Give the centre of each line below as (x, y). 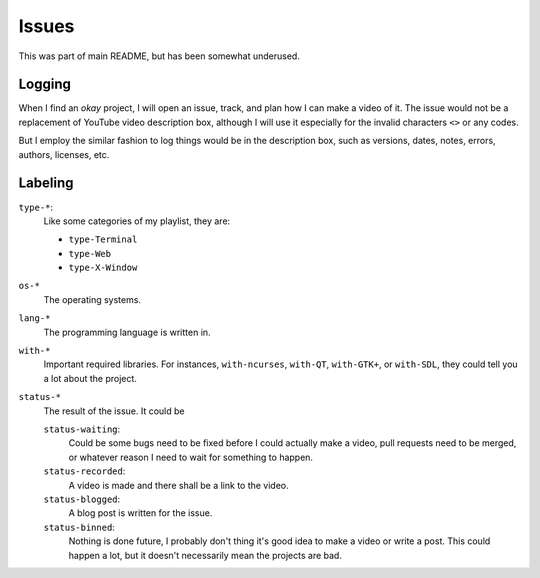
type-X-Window (103, 268)
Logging (45, 84)
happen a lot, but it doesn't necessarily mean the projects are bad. (205, 555)
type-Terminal (103, 239)
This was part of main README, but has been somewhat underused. (159, 56)
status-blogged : (82, 499)
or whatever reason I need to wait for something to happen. (191, 457)
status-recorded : (84, 471)
